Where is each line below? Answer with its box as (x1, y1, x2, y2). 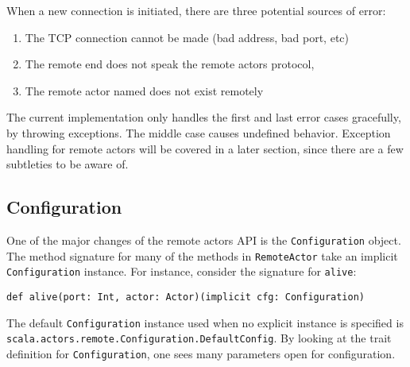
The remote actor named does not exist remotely (25, 82, 264, 99)
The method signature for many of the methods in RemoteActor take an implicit (6, 247, 398, 264)
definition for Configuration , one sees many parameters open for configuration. (6, 345, 396, 361)
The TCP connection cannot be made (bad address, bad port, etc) (25, 29, 349, 45)
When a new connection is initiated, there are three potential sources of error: (6, 2, 386, 18)
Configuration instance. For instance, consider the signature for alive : (6, 263, 357, 280)
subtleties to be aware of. (6, 156, 129, 172)
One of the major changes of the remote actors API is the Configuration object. (6, 231, 401, 248)
